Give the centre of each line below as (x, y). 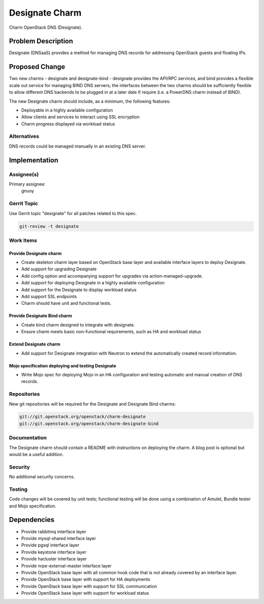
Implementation (34, 160)
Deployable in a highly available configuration (67, 110)
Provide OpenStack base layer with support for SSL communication (89, 586)
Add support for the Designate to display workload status (79, 290)
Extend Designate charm (35, 344)
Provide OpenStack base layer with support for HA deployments (86, 580)
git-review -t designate (49, 226)
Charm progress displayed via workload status (68, 124)
